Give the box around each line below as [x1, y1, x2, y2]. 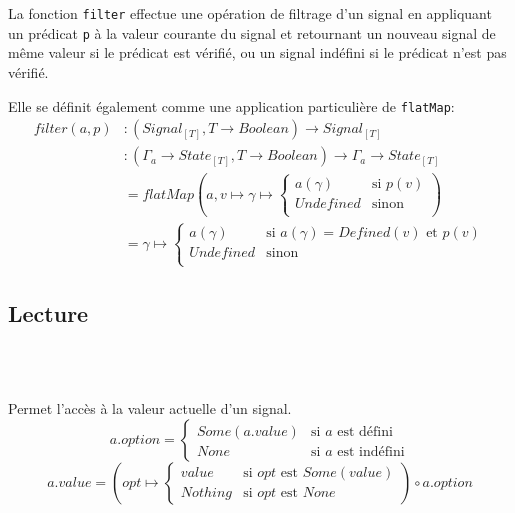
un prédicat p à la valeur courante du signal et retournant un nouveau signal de [8, 22, 496, 43]
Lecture [8, 297, 89, 328]
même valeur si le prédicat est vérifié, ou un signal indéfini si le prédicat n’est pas [8, 42, 507, 63]
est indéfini [337, 444, 405, 459]
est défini [337, 424, 393, 439]
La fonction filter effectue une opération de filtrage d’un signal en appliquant [8, 3, 492, 23]
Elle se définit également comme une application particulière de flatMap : [8, 95, 455, 116]
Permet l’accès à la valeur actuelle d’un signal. [8, 397, 292, 418]
